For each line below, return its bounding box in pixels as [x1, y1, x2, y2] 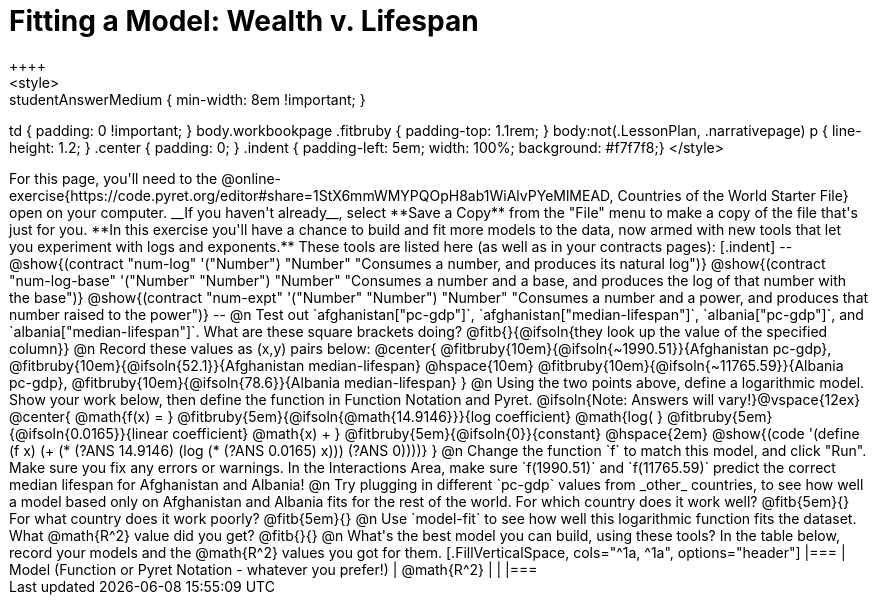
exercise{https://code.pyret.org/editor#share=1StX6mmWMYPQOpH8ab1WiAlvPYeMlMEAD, [9, 186, 614, 204]
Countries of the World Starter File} [617, 186, 849, 204]
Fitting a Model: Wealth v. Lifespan [9, 4, 479, 38]
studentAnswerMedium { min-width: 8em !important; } [9, 90, 366, 108]
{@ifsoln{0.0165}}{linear [9, 424, 169, 442]
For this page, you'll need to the [9, 169, 218, 187]
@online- [221, 169, 282, 187]
